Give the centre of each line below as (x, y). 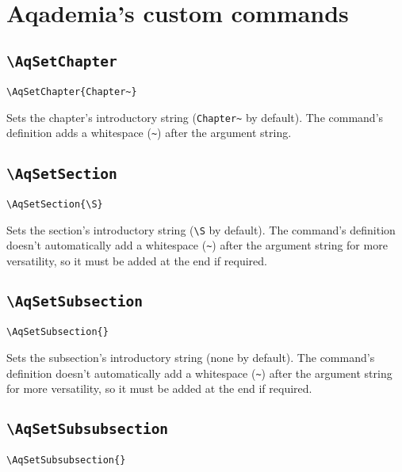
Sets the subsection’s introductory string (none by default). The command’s (191, 357)
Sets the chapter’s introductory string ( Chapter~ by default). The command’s (195, 117)
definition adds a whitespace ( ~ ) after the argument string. (149, 133)
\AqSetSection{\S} (55, 204)
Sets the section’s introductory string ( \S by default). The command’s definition (201, 229)
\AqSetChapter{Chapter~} (72, 92)
